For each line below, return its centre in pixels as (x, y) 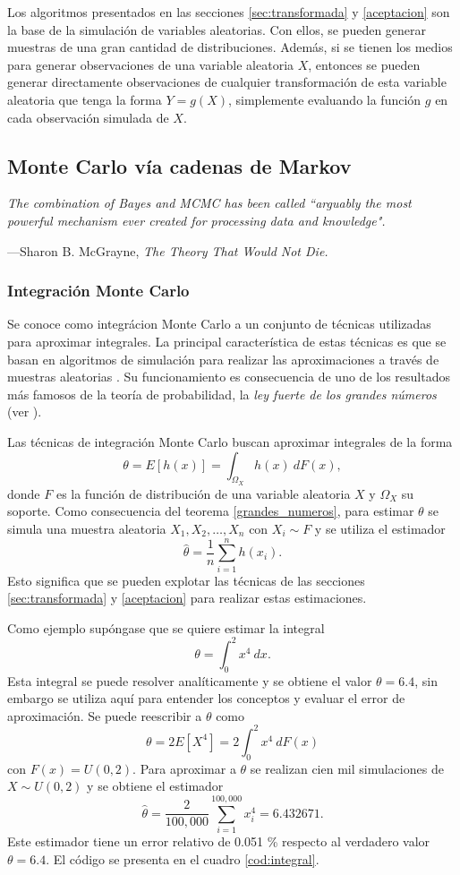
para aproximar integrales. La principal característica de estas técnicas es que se (227, 341)
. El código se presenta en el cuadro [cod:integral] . (183, 858)
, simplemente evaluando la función (324, 99)
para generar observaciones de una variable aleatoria (151, 64)
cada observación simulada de (88, 117)
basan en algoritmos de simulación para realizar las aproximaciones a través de (223, 359)
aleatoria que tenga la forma (85, 99)
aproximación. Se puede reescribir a (105, 715)
